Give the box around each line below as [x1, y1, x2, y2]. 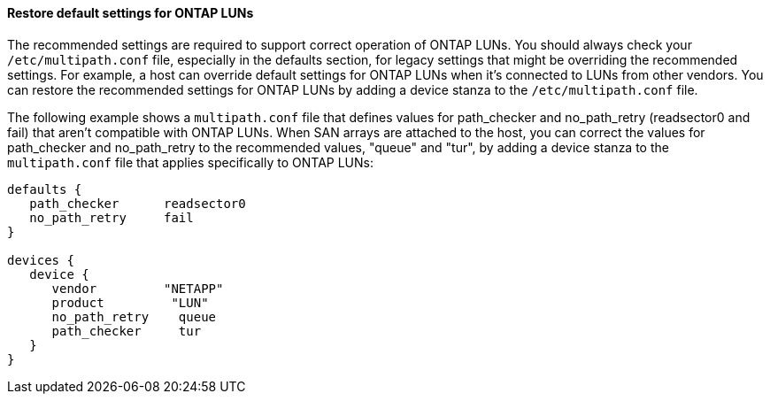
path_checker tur [51, 323, 202, 338]
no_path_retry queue [51, 309, 217, 324]
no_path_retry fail [29, 210, 194, 225]
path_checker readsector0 [29, 196, 246, 211]
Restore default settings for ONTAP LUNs [7, 5, 254, 20]
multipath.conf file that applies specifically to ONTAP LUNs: [7, 154, 373, 170]
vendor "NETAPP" [51, 281, 224, 296]
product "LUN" [51, 295, 209, 310]
